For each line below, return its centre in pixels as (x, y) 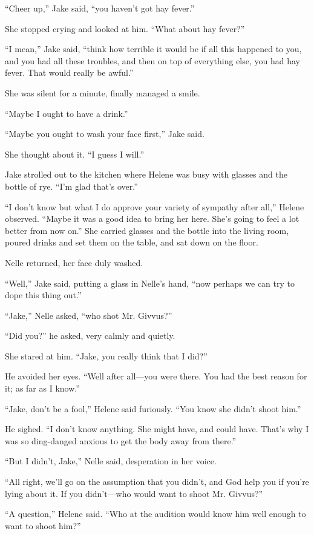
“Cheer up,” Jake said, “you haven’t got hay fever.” (100, 8)
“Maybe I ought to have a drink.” (67, 113)
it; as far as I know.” (42, 388)
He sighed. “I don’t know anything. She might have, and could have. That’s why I (157, 429)
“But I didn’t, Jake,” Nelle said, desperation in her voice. (111, 461)
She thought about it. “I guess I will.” (74, 154)
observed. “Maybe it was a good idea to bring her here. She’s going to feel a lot (152, 219)
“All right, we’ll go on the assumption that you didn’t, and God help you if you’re (157, 482)
